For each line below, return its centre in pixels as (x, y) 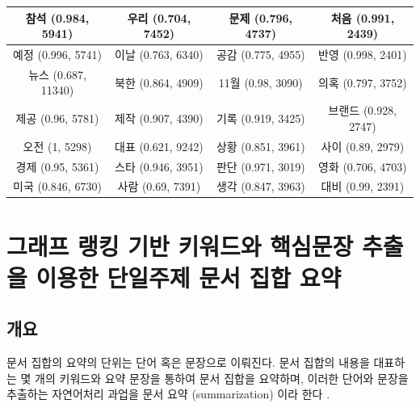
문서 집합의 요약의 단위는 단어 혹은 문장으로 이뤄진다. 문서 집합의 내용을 (188, 362)
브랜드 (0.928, (363, 110)
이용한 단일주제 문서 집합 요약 (189, 277)
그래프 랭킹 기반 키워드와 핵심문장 (180, 245)
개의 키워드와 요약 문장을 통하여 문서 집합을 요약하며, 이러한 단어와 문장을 (222, 378)
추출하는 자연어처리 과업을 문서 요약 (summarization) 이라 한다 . (168, 394)
